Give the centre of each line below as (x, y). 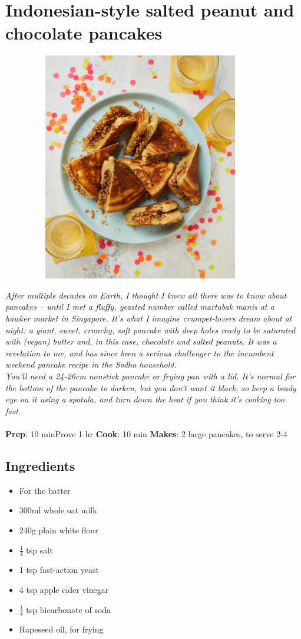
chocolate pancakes (84, 33)
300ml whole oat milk (58, 510)
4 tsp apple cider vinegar (64, 589)
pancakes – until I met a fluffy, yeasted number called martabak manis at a (140, 307)
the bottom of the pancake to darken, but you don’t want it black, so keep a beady (151, 387)
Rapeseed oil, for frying (61, 629)
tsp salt (39, 550)
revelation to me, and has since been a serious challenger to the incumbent (140, 353)
